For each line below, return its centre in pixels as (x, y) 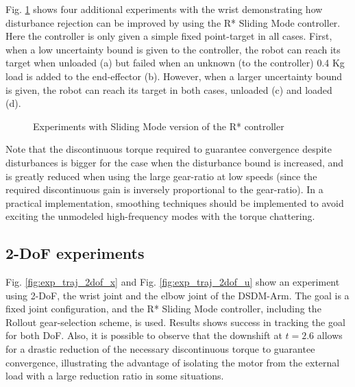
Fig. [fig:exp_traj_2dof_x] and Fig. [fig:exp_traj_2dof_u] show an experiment (173, 282)
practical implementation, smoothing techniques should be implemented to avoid (175, 202)
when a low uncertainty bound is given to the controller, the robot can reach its (173, 49)
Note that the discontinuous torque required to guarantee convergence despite (169, 149)
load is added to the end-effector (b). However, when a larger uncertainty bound (174, 76)
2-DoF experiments (75, 253)
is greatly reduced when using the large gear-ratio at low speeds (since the (161, 176)
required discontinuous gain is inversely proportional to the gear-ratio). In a (164, 189)
